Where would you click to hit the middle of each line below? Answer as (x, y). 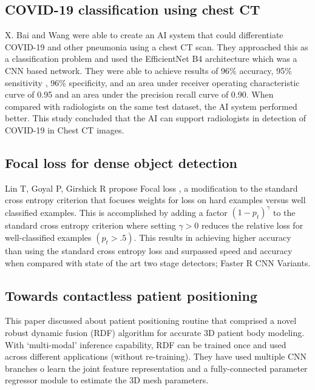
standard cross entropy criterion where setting (90, 225)
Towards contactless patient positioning (131, 295)
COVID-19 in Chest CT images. (65, 129)
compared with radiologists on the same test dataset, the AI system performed (151, 106)
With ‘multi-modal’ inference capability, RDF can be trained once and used (146, 344)
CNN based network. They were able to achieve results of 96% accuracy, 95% (148, 70)
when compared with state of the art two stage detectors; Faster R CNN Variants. (158, 262)
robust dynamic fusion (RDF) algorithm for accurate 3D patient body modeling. (155, 333)
